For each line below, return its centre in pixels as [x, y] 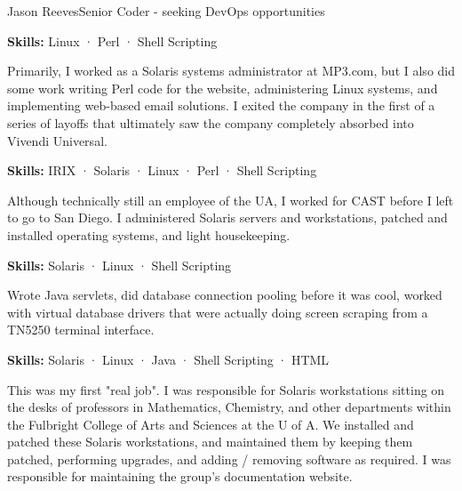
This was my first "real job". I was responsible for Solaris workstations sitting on [226, 389]
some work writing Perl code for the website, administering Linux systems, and [223, 88]
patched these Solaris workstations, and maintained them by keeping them [210, 442]
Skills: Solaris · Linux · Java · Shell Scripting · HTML [168, 359]
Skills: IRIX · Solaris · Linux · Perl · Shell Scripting [162, 170]
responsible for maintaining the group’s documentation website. [180, 476]
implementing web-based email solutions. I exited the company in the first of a [221, 105]
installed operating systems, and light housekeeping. [149, 234]
